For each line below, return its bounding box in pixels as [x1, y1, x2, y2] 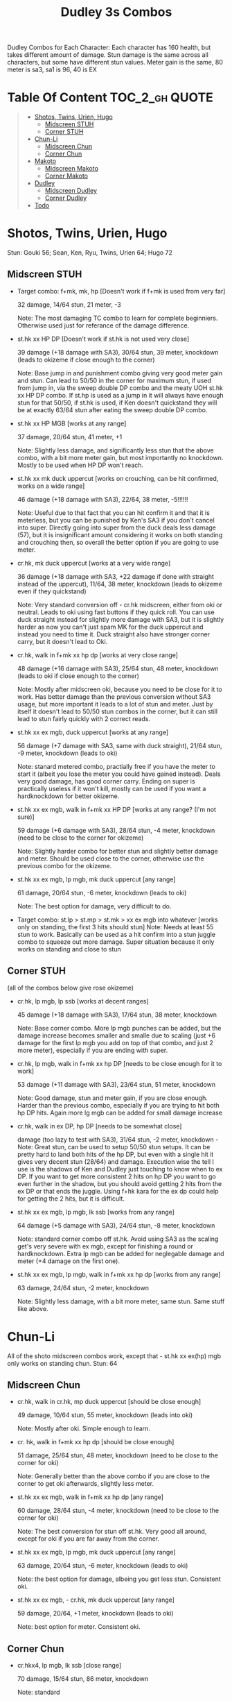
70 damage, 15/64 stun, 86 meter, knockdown [17, 1675, 149, 1683]
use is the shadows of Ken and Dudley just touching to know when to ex [17, 1165, 223, 1173]
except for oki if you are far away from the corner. [17, 1534, 160, 1543]
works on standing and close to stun [17, 945, 121, 953]
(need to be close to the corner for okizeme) [17, 833, 144, 842]
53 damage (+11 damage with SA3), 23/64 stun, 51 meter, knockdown [17, 1080, 216, 1088]
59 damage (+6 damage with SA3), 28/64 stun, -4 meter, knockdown [17, 826, 215, 834]
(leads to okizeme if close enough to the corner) [17, 355, 155, 364]
